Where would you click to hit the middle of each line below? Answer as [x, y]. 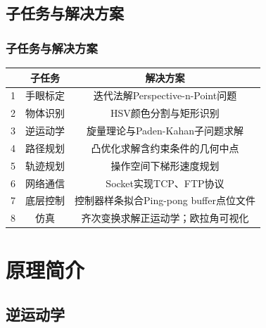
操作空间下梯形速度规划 [165, 165]
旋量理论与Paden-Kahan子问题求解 [165, 131]
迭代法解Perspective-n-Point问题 [165, 95]
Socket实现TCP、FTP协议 [165, 183]
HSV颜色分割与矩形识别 [165, 113]
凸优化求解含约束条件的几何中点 [165, 147]
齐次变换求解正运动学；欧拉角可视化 [165, 218]
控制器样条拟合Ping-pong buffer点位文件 [165, 200]
